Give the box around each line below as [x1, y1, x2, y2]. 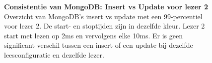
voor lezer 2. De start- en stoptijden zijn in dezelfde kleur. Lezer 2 [4, 21, 205, 31]
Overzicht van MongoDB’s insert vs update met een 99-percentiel [4, 11, 203, 21]
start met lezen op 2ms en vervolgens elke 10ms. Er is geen [4, 30, 183, 40]
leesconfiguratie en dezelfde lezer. [4, 49, 104, 60]
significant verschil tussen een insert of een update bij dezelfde [4, 40, 193, 50]
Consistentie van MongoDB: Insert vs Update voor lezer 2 [4, 1, 208, 11]
